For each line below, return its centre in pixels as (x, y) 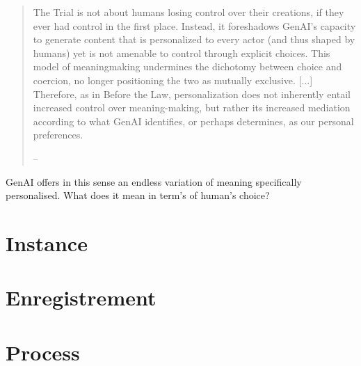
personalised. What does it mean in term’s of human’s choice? (138, 195)
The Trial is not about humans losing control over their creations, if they (188, 12)
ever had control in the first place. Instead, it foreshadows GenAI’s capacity (194, 25)
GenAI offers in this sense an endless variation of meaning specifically (154, 181)
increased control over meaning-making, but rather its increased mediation (192, 108)
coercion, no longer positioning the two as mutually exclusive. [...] (173, 80)
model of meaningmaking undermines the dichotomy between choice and (187, 66)
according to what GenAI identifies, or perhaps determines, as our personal (193, 121)
